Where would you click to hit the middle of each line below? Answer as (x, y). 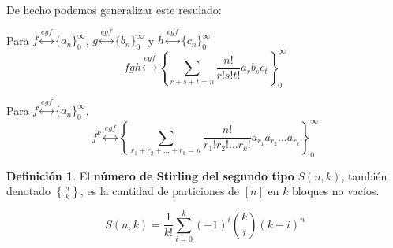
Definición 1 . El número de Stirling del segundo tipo (150, 175)
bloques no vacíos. (336, 191)
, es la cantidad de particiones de (160, 191)
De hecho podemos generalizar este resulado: (114, 9)
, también (364, 175)
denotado (29, 191)
